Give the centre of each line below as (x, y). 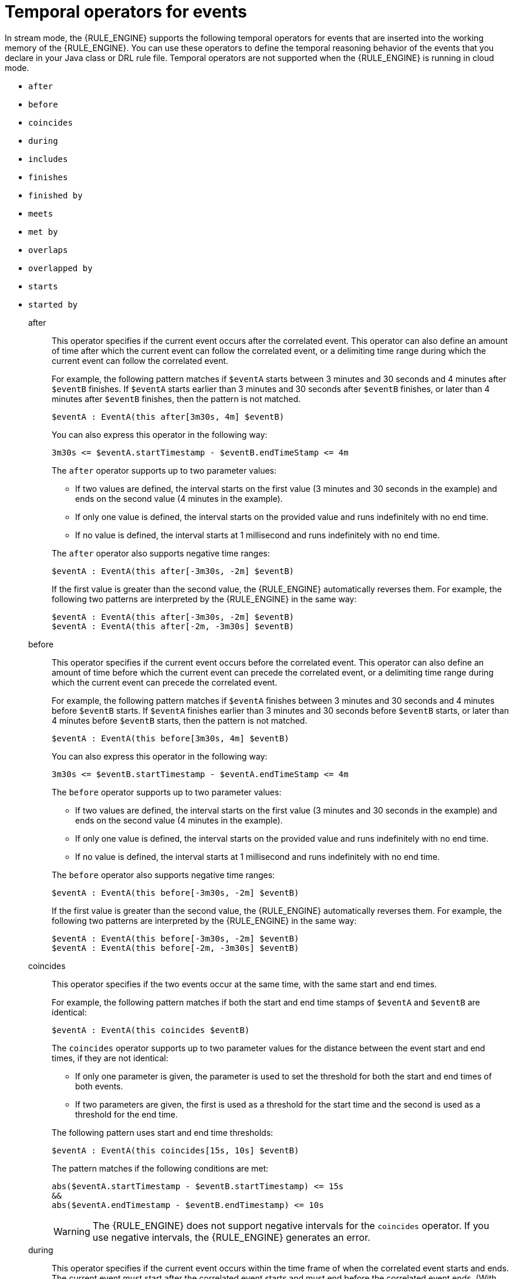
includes (48, 159)
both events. (99, 1086)
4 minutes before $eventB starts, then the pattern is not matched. (180, 720)
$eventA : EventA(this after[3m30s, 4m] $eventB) (168, 416)
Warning (72, 1231)
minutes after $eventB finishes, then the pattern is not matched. (176, 399)
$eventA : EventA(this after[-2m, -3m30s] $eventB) (173, 626)
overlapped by (60, 268)
